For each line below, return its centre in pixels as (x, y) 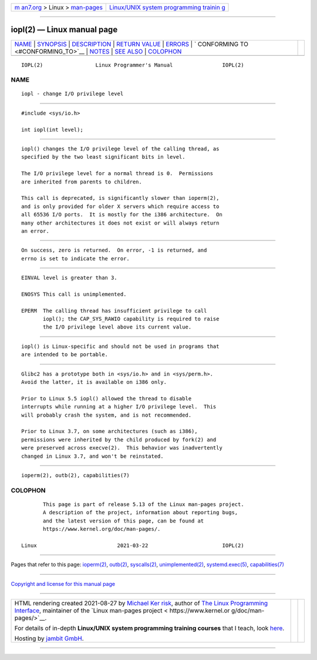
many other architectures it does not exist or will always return (120, 223)
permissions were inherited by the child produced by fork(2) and (119, 440)
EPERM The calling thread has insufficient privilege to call (114, 311)
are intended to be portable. (65, 355)
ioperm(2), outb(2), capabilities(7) (76, 475)
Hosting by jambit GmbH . (49, 639)
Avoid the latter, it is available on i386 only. (94, 382)
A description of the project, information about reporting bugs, (141, 512)
